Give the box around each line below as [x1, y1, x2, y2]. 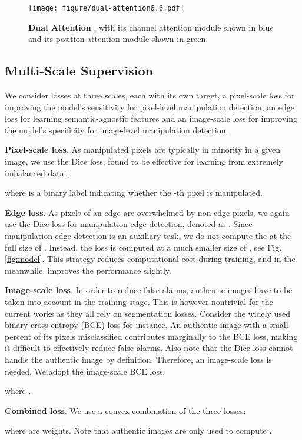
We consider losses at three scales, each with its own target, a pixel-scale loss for [5, 89, 295, 101]
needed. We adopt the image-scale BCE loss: [5, 365, 165, 377]
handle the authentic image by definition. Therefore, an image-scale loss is [5, 353, 272, 365]
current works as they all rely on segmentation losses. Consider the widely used [5, 307, 290, 319]
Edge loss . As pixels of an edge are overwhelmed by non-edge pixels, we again [5, 206, 290, 218]
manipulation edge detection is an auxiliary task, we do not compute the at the [5, 229, 291, 241]
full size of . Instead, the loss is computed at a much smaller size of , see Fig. [5, 241, 282, 253]
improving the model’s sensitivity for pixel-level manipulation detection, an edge [5, 100, 294, 113]
